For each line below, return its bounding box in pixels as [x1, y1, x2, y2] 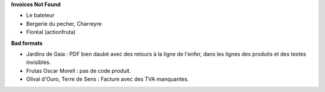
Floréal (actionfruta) [26, 29, 76, 36]
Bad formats [11, 39, 43, 47]
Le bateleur [26, 12, 55, 19]
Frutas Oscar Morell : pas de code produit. [26, 67, 131, 74]
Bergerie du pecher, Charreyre [26, 20, 102, 27]
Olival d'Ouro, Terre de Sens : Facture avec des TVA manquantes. [26, 75, 189, 83]
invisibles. [26, 59, 51, 66]
